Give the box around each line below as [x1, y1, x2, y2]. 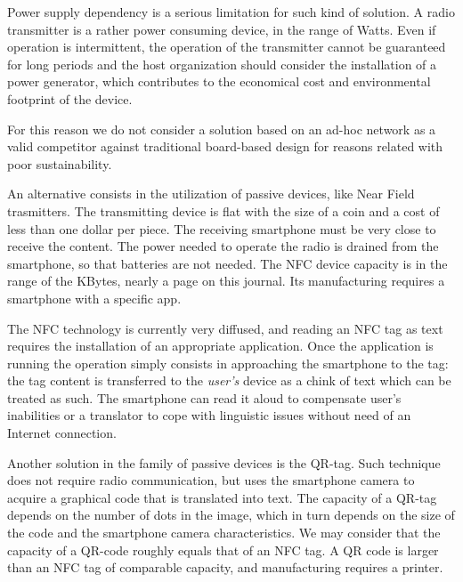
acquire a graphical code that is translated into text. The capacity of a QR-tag [7, 488, 437, 506]
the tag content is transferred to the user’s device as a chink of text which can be [7, 371, 451, 390]
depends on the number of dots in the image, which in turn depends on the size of [7, 505, 455, 524]
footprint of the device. [7, 89, 133, 108]
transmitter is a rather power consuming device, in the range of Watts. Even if [7, 20, 436, 38]
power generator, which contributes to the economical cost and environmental [7, 72, 431, 91]
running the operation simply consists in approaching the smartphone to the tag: [7, 353, 449, 372]
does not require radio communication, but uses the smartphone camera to [7, 471, 415, 489]
